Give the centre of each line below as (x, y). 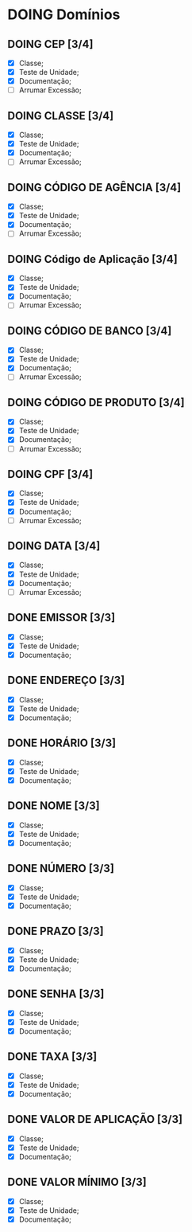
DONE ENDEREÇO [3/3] (66, 681)
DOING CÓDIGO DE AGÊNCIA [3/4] (94, 188)
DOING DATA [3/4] (54, 546)
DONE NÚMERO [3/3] (61, 868)
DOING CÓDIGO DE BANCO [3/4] (90, 331)
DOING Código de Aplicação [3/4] (92, 259)
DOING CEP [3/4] (50, 44)
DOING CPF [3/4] (50, 474)
